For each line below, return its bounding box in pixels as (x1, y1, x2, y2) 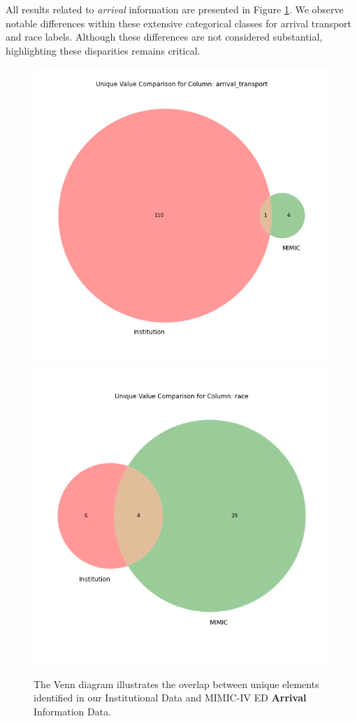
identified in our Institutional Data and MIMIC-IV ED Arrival (34, 690, 307, 705)
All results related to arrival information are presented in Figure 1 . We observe (6, 2, 344, 16)
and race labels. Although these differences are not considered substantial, (6, 29, 323, 44)
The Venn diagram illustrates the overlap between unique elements (34, 676, 319, 691)
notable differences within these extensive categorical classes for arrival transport (6, 15, 352, 30)
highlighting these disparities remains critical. (6, 43, 201, 57)
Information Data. (34, 703, 112, 718)
